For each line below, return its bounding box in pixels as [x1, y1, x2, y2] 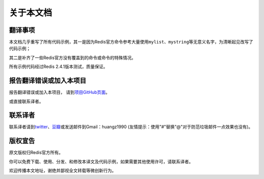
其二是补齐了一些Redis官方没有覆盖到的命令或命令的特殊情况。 [9, 54, 136, 61]
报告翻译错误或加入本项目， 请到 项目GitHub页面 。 [9, 89, 110, 95]
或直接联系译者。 [9, 98, 44, 104]
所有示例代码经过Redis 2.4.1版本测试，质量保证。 [9, 64, 108, 69]
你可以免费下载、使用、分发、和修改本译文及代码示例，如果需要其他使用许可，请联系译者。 [9, 158, 193, 164]
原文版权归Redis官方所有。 [9, 150, 64, 156]
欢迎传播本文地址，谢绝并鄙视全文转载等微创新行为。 [9, 168, 116, 174]
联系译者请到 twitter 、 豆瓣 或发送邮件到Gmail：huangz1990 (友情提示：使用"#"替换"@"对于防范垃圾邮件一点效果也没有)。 [9, 124, 253, 130]
